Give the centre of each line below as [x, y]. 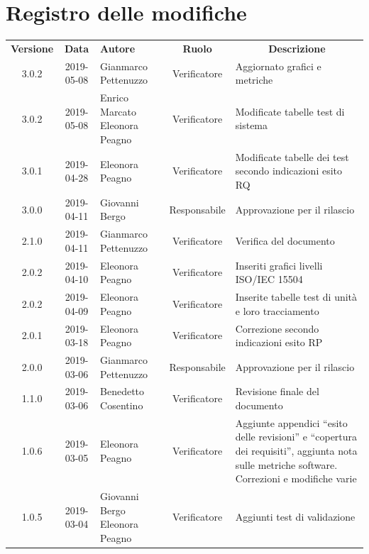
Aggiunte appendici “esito [291, 422]
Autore [118, 48]
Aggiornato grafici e [278, 66]
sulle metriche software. [286, 464]
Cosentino [122, 405]
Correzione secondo [277, 328]
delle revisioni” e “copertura [296, 437]
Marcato [119, 111]
